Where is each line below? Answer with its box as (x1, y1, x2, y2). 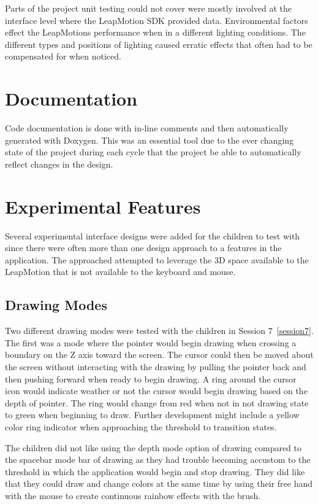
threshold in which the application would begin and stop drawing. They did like (5, 465, 305, 478)
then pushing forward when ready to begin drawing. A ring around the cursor (5, 372, 297, 385)
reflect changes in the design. (5, 157, 113, 170)
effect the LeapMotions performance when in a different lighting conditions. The (5, 26, 306, 39)
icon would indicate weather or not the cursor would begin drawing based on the (5, 384, 308, 397)
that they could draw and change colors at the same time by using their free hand (5, 477, 313, 490)
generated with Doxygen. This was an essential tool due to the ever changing (5, 133, 294, 146)
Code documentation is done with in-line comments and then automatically (5, 122, 289, 134)
